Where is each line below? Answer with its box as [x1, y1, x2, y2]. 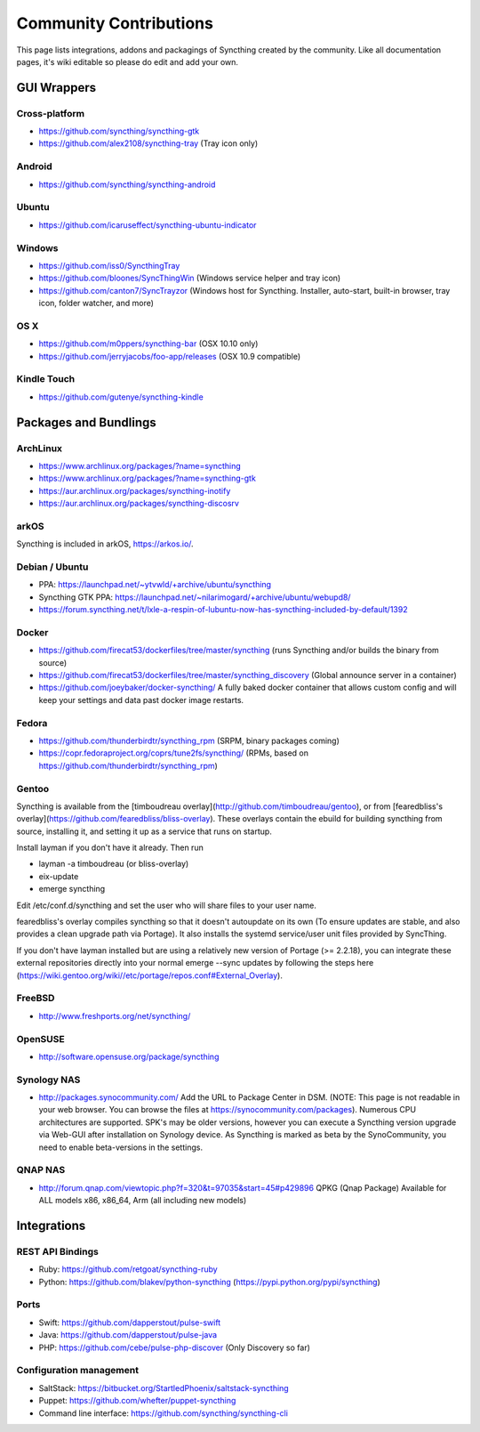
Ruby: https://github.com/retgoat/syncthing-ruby [38, 1264, 218, 1274]
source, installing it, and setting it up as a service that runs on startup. [16, 826, 273, 837]
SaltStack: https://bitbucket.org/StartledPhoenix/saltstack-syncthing [38, 1382, 289, 1393]
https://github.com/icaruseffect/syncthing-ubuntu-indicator [38, 219, 257, 231]
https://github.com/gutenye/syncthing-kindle [38, 392, 204, 402]
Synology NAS [16, 1073, 81, 1086]
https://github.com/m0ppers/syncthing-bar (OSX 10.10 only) [38, 338, 259, 349]
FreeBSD [16, 992, 55, 1005]
